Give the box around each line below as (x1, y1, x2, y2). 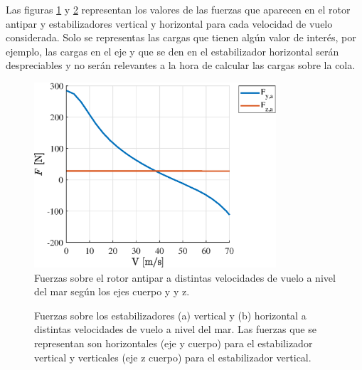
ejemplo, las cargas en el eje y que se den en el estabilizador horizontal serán (6, 43, 339, 58)
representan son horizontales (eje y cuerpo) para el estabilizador (34, 336, 313, 351)
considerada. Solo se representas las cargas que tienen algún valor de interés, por (6, 30, 356, 45)
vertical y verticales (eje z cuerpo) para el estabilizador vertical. (34, 349, 312, 364)
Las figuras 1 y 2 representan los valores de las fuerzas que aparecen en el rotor (6, 2, 351, 16)
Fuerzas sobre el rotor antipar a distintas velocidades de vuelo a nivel (34, 270, 336, 285)
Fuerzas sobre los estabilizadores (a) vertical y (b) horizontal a (34, 307, 307, 322)
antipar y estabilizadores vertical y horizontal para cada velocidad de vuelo (6, 16, 333, 31)
